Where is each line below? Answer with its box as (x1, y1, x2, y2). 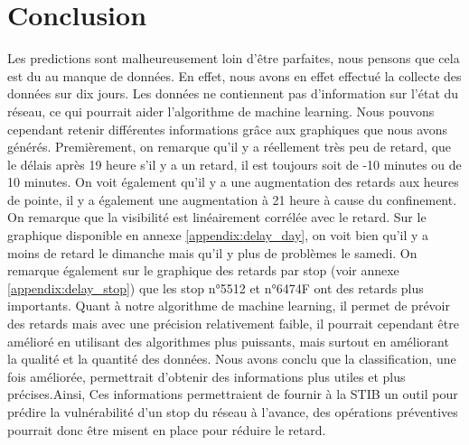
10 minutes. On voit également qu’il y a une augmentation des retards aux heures (7, 172, 459, 191)
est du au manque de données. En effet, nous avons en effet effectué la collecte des (7, 66, 462, 85)
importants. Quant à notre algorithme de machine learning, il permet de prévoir (7, 296, 450, 315)
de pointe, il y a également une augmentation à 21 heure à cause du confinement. (7, 190, 457, 209)
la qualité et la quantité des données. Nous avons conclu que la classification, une (7, 349, 456, 368)
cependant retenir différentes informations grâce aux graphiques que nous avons (7, 119, 448, 138)
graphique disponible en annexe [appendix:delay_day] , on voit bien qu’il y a (7, 226, 429, 245)
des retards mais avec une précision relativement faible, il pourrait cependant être (7, 314, 459, 333)
